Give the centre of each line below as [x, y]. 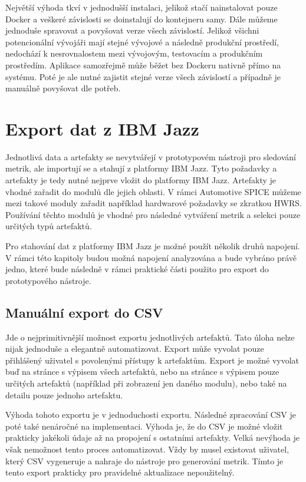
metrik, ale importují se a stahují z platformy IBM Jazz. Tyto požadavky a [141, 168]
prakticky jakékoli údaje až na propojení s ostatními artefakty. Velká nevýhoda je [152, 438]
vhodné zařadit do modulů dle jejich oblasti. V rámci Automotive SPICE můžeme [153, 191]
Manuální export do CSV [84, 312]
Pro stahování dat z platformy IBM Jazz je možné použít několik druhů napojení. [153, 246]
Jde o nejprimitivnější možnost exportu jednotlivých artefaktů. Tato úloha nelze [150, 337]
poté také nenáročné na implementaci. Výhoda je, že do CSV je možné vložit [144, 426]
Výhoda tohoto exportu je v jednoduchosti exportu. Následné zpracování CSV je [151, 415]
